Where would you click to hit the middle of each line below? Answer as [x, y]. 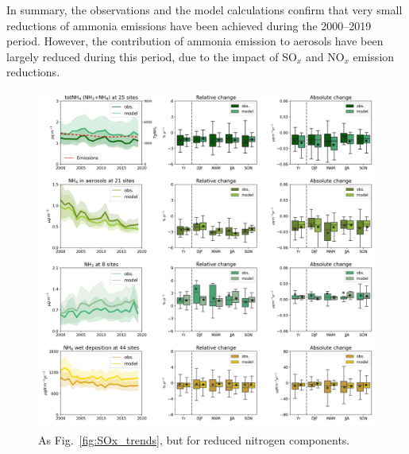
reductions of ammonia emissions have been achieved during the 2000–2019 [189, 25]
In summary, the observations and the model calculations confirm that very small [204, 10]
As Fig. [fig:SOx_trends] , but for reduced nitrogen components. [194, 439]
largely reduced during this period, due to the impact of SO [152, 56]
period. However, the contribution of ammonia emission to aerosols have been [195, 41]
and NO [325, 56]
